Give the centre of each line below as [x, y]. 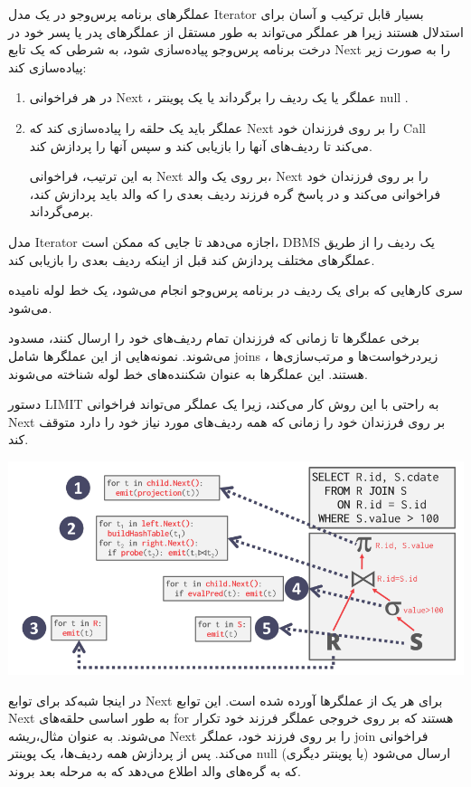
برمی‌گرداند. [61, 211]
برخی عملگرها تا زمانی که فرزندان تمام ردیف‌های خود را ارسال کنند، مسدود [214, 338]
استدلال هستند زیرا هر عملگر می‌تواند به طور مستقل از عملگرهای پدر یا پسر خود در [236, 31]
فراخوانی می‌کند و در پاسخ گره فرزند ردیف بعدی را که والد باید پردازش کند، [235, 193]
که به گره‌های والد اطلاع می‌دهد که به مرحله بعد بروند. [155, 770]
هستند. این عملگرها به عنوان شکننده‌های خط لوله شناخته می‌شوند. [188, 373]
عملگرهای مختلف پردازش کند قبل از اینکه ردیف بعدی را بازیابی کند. [192, 259]
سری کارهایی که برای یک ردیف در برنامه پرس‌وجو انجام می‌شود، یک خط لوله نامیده [236, 290]
